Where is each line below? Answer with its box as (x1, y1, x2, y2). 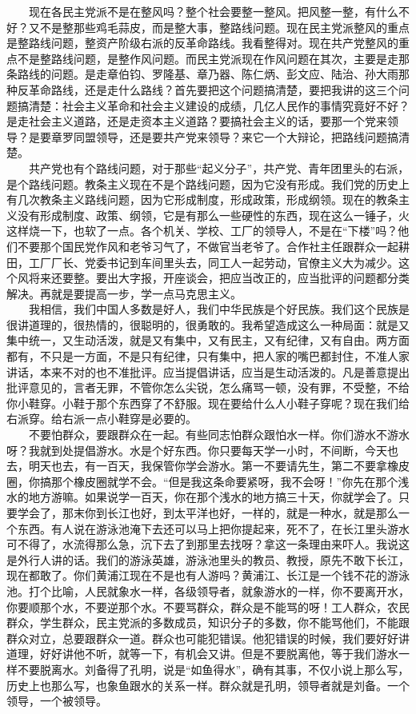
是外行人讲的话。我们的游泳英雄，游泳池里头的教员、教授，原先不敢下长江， (6, 551, 410, 568)
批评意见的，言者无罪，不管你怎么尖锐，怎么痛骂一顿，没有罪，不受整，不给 (6, 379, 410, 396)
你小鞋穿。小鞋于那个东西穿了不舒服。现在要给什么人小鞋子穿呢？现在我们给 (6, 394, 410, 411)
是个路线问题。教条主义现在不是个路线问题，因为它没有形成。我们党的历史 (6, 175, 398, 192)
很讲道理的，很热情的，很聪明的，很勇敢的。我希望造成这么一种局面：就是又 (6, 316, 410, 333)
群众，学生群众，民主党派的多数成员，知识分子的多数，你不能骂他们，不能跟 (6, 614, 410, 631)
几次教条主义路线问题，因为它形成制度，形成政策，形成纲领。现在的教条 (17, 191, 398, 208)
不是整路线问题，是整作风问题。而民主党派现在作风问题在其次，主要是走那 (17, 50, 410, 66)
